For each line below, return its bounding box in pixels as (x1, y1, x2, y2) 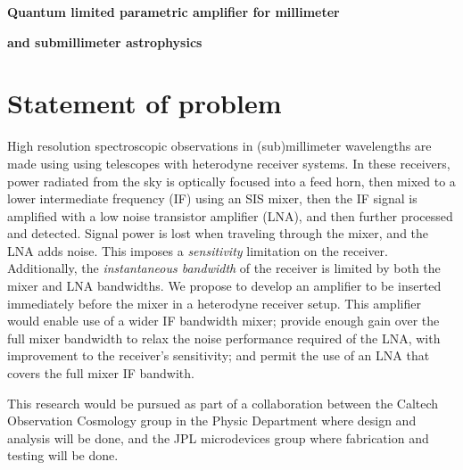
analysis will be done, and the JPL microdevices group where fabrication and (7, 428, 429, 447)
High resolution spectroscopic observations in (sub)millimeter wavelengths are (7, 136, 432, 155)
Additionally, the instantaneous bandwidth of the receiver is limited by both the (7, 259, 441, 277)
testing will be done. (7, 446, 119, 465)
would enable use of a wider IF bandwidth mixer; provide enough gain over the (7, 311, 440, 330)
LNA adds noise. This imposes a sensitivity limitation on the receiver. (7, 241, 389, 260)
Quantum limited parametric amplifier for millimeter (7, 3, 340, 21)
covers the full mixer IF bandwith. (7, 364, 194, 383)
